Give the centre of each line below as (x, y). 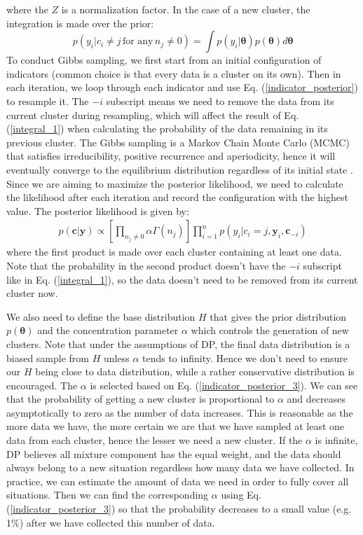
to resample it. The (48, 100)
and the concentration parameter (108, 330)
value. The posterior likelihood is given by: (98, 210)
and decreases (316, 399)
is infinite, (336, 440)
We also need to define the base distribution (101, 316)
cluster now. (32, 293)
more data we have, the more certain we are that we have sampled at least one (176, 426)
